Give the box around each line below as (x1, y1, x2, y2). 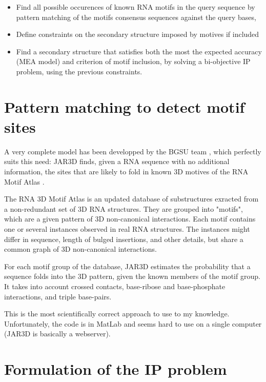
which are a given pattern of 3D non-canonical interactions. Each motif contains (4, 213, 256, 224)
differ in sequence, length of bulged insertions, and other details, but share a (4, 233, 243, 244)
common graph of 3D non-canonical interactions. (4, 244, 157, 254)
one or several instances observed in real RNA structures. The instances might (4, 224, 250, 234)
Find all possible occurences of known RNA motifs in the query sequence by (16, 2, 255, 12)
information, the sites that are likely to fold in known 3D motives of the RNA (4, 166, 249, 177)
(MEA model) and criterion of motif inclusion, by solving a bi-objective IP (16, 56, 251, 67)
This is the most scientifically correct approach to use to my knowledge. (4, 308, 230, 319)
